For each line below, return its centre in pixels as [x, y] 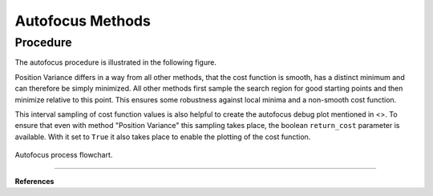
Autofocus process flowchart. [64, 155]
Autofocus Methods [83, 21]
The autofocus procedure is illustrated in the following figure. [115, 62]
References [34, 181]
